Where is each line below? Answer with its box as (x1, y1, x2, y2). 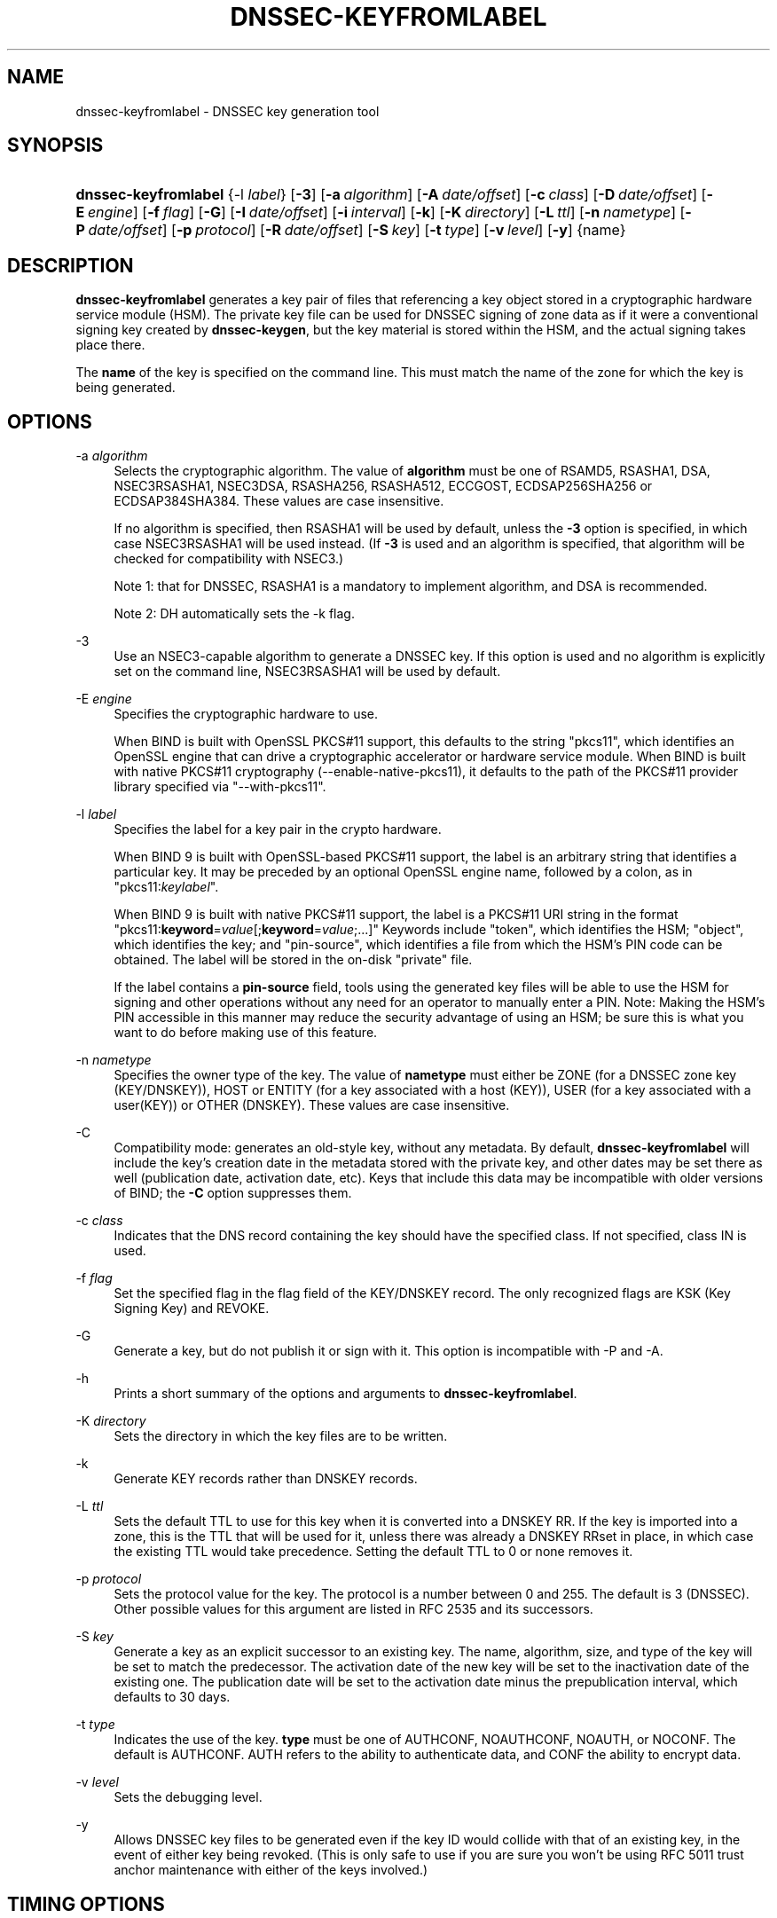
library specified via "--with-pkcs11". (114, 779, 326, 795)
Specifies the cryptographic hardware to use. (114, 706, 379, 722)
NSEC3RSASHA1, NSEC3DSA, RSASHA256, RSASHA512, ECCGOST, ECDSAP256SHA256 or (114, 478, 653, 494)
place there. (75, 337, 145, 353)
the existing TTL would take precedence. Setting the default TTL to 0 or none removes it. (114, 1544, 633, 1560)
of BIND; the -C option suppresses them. (114, 1185, 352, 1201)
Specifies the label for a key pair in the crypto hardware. (114, 821, 442, 837)
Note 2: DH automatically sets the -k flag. (114, 606, 355, 622)
